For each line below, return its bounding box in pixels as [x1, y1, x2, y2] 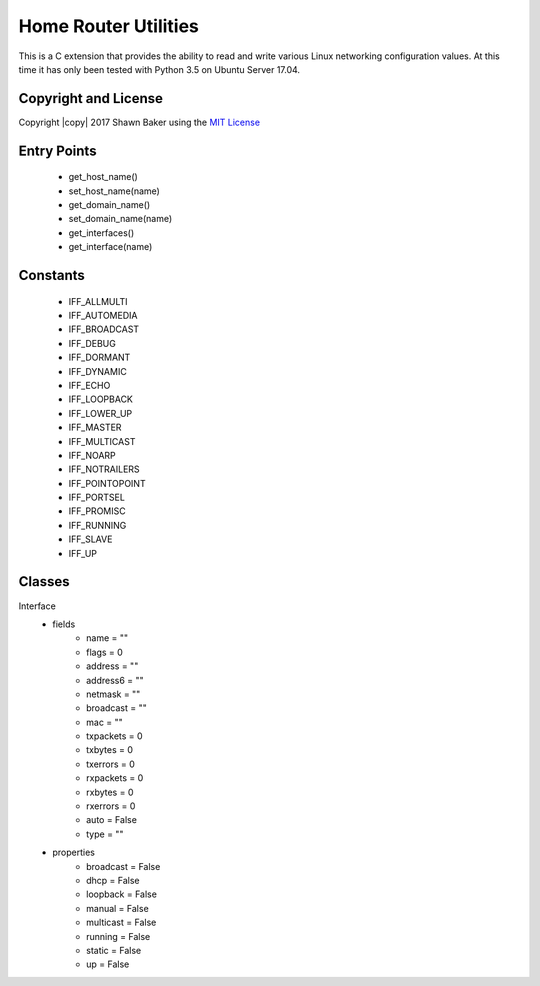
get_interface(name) [68, 241, 153, 253]
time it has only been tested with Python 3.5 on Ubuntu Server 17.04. [18, 63, 300, 75]
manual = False [86, 902, 149, 914]
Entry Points [18, 142, 97, 159]
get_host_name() [68, 171, 139, 183]
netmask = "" [86, 688, 141, 700]
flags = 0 [86, 646, 124, 658]
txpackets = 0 [86, 730, 144, 742]
